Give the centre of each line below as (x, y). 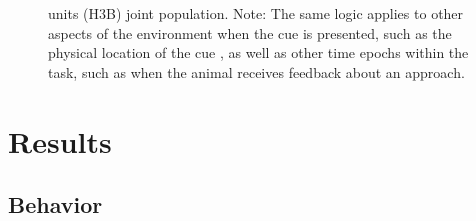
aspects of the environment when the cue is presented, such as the (250, 32)
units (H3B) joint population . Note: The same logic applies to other (256, 13)
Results (60, 140)
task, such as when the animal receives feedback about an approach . (256, 71)
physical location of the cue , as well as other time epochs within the (258, 52)
